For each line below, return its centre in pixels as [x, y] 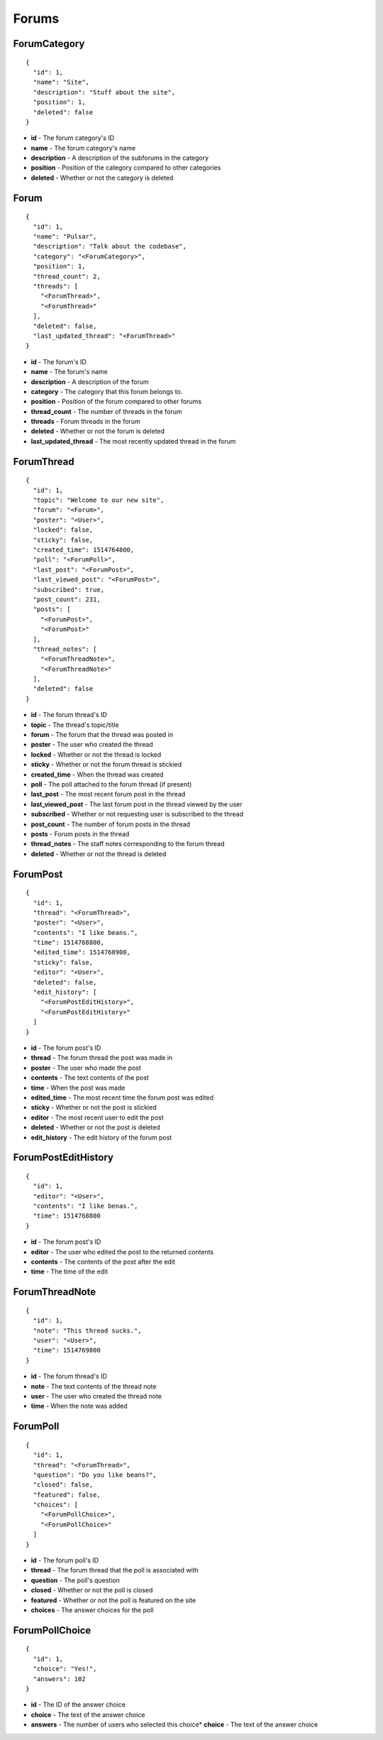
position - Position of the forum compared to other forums [116, 402]
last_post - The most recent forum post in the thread [108, 794]
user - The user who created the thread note [96, 1396]
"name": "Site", [61, 82]
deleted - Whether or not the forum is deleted [98, 431]
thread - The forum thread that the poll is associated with [115, 1570]
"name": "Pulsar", [65, 237]
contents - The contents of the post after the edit [103, 1262]
